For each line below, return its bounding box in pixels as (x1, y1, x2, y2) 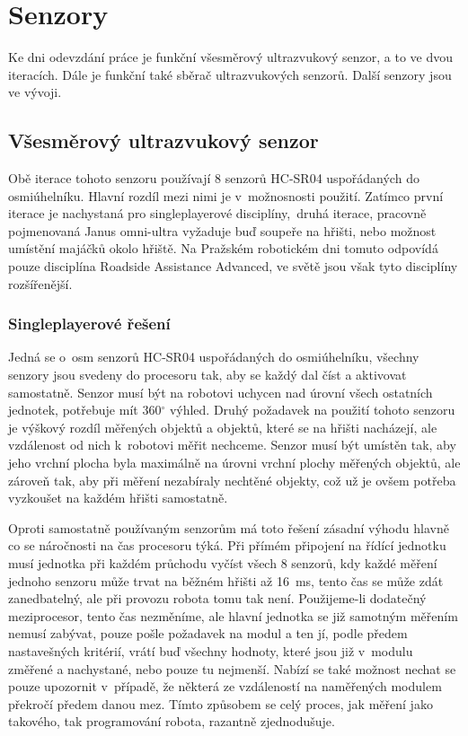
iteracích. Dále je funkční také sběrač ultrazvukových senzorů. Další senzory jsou (8, 65, 452, 83)
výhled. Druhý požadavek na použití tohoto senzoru (169, 400, 455, 419)
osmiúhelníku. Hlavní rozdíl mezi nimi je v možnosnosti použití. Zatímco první (8, 186, 444, 205)
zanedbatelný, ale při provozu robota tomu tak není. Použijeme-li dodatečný (8, 589, 427, 608)
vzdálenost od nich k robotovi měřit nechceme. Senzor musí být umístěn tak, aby (8, 435, 456, 454)
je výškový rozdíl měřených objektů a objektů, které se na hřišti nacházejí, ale (8, 417, 437, 436)
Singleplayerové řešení (8, 312, 171, 335)
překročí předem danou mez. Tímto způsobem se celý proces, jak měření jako (8, 694, 433, 713)
